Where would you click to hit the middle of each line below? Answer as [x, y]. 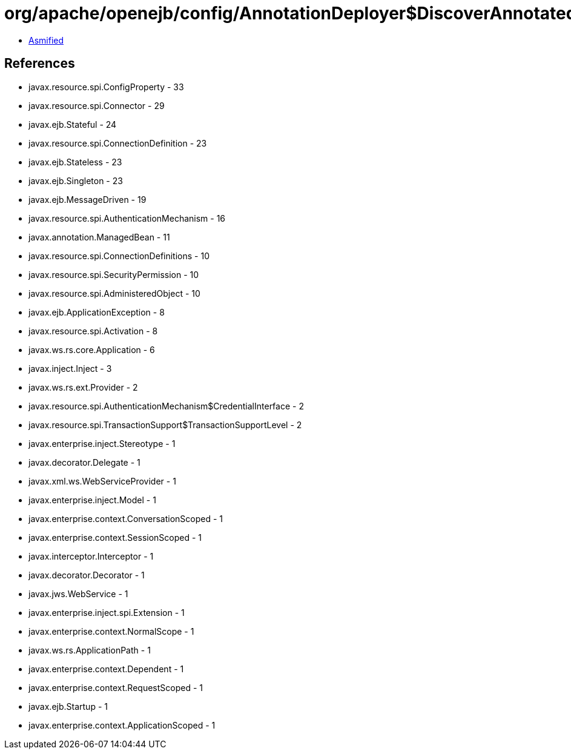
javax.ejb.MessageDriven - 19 [87, 199]
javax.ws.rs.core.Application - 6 [92, 349]
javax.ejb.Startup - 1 [68, 706]
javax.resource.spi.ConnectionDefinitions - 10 [119, 256]
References [40, 64]
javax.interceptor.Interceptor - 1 [91, 556]
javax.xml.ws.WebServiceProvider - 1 [102, 481]
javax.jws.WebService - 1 [78, 594]
